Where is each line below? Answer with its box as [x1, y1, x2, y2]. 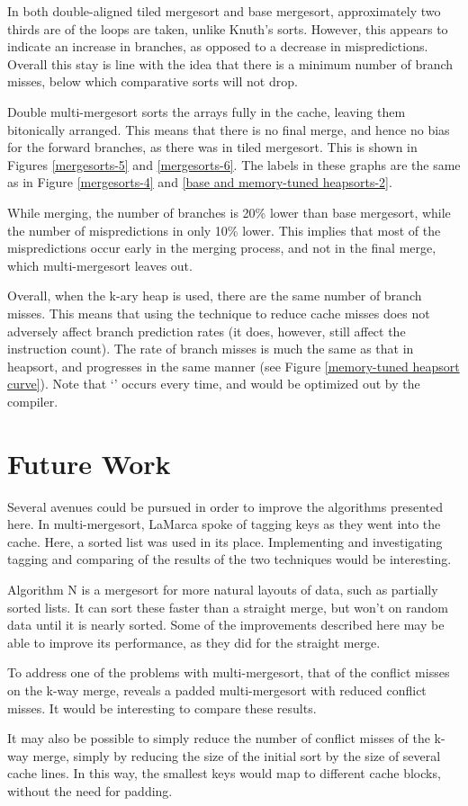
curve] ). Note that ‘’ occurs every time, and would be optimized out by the [7, 374, 420, 393]
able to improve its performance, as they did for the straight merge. [7, 632, 381, 651]
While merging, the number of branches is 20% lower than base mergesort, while [7, 202, 451, 221]
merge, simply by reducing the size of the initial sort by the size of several [32, 746, 441, 765]
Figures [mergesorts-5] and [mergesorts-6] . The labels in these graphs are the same [7, 155, 461, 174]
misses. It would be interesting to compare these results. [7, 698, 317, 717]
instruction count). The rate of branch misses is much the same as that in [7, 339, 414, 358]
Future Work [7, 444, 171, 481]
